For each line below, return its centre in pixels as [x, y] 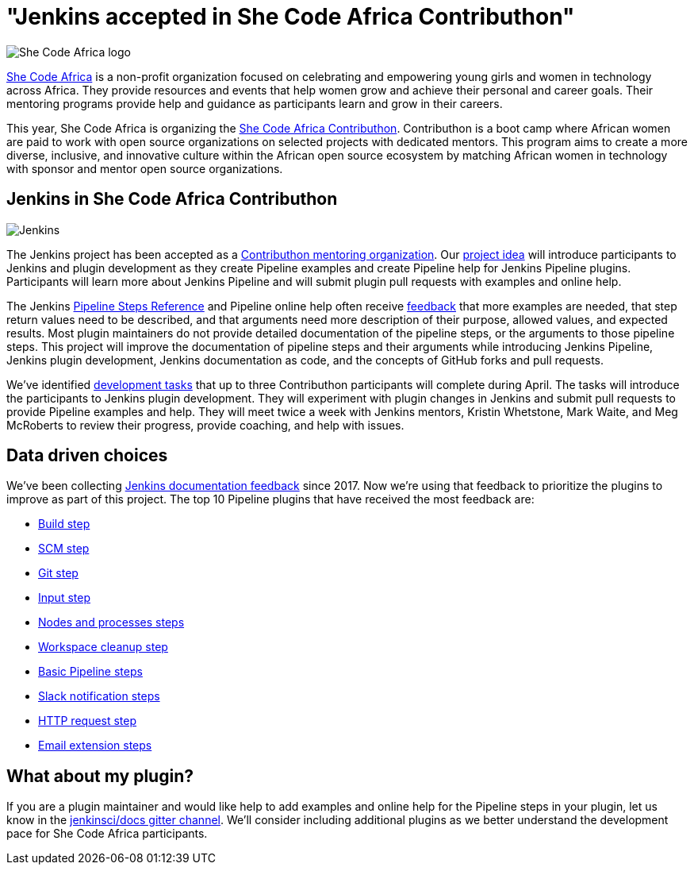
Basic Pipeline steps [90, 672]
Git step [58, 573]
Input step [64, 598]
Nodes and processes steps [111, 622]
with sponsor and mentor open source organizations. [145, 168]
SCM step [64, 549]
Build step [64, 524]
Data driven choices [87, 456]
